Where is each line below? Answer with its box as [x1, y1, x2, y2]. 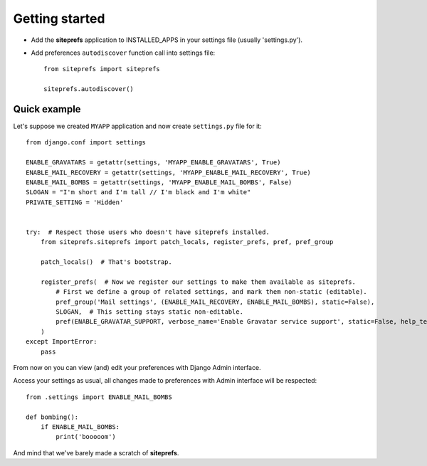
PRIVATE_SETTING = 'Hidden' [26, 198, 124, 206]
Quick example [13, 103, 81, 115]
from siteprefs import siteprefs [43, 65, 160, 73]
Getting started [13, 11, 105, 26]
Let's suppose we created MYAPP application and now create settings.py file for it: [13, 122, 263, 131]
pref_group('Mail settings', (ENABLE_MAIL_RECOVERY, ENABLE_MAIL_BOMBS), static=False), [56, 297, 375, 306]
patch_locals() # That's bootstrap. [40, 258, 172, 266]
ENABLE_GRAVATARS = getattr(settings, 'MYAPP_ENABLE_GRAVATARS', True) [26, 159, 281, 166]
